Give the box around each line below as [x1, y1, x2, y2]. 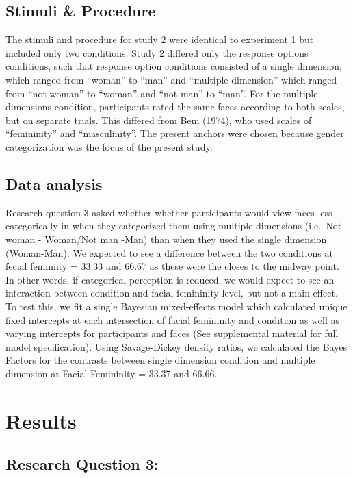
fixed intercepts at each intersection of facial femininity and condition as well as [5, 312, 340, 327]
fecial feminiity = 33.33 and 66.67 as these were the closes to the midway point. [5, 259, 339, 273]
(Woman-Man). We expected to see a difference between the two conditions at [5, 245, 333, 260]
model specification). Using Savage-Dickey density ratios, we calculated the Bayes [5, 339, 347, 353]
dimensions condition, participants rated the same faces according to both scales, [5, 99, 345, 114]
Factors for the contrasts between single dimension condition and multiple [5, 353, 315, 367]
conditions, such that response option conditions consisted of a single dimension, [5, 59, 342, 73]
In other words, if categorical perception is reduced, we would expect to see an [5, 272, 335, 286]
